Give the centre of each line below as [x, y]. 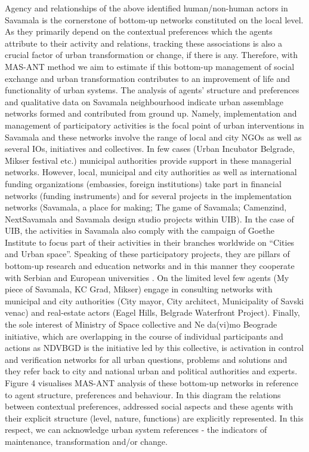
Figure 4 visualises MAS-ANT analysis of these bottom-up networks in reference [152, 383]
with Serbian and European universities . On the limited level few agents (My [147, 277]
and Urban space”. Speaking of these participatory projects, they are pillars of [147, 254]
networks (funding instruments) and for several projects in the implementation [148, 195]
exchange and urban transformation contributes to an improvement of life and [147, 78]
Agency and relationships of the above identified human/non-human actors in [146, 8]
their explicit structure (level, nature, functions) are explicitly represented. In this [154, 418]
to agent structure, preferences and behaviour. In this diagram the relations [143, 394]
